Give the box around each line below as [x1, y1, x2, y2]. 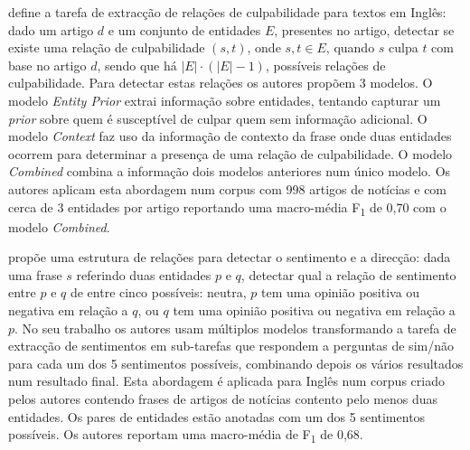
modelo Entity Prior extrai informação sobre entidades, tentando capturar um [8, 90, 441, 109]
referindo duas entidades [76, 265, 211, 284]
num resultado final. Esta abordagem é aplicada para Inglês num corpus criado [8, 371, 445, 390]
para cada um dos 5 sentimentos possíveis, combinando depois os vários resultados [8, 353, 464, 372]
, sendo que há [97, 55, 177, 74]
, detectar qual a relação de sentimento [240, 265, 456, 284]
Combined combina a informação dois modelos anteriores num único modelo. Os [8, 162, 451, 181]
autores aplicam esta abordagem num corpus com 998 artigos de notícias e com [8, 179, 447, 198]
